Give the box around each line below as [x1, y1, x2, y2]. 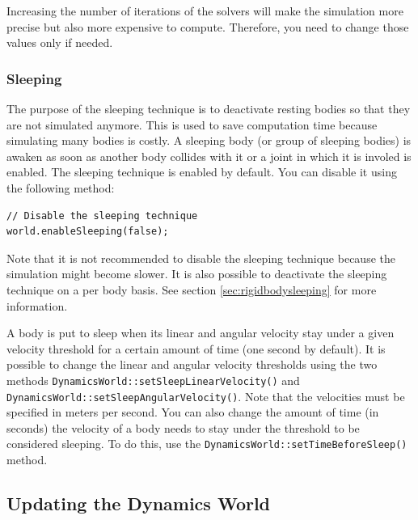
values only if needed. [6, 34, 113, 51]
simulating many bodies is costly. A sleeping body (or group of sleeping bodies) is [6, 132, 412, 149]
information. [6, 297, 68, 314]
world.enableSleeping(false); [6, 226, 169, 238]
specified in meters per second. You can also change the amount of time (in [6, 404, 379, 421]
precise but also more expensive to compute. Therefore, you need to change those [6, 18, 409, 35]
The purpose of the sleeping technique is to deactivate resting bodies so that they [6, 100, 411, 116]
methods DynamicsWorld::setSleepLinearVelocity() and [6, 371, 300, 388]
